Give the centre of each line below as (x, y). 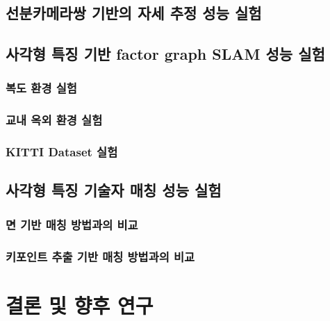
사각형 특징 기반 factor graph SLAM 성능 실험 (165, 54)
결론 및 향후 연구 (80, 305)
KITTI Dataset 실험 (62, 152)
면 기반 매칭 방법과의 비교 (72, 224)
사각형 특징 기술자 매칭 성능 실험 (114, 190)
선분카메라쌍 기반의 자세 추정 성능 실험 (134, 13)
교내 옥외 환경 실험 (54, 120)
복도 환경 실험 (41, 88)
